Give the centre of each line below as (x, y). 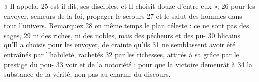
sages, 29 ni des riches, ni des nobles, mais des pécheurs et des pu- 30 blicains (122, 35)
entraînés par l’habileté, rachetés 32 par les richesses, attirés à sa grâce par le (122, 54)
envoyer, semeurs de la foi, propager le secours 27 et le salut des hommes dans (123, 16)
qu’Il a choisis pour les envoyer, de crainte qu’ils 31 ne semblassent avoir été (120, 45)
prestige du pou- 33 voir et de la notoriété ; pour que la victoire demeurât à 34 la (128, 64)
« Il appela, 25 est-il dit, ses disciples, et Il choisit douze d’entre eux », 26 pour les (129, 6)
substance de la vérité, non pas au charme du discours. (87, 74)
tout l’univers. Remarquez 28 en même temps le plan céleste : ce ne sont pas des (127, 25)
